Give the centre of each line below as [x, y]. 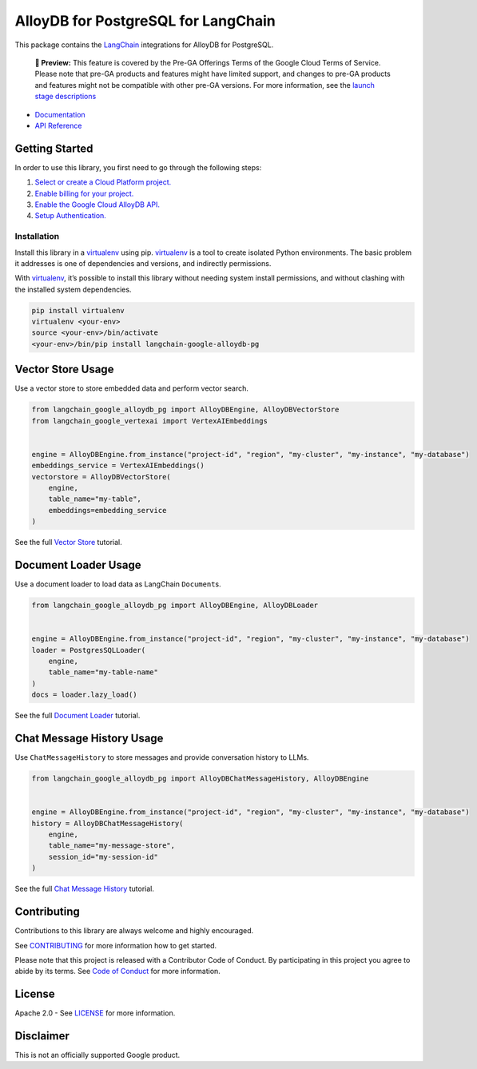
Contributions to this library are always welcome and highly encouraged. [134, 931]
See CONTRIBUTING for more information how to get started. [116, 945]
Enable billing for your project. [84, 193]
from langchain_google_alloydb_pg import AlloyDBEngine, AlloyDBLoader [175, 606]
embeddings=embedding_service [107, 510]
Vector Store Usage [64, 370]
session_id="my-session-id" [103, 856]
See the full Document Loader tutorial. [78, 716]
